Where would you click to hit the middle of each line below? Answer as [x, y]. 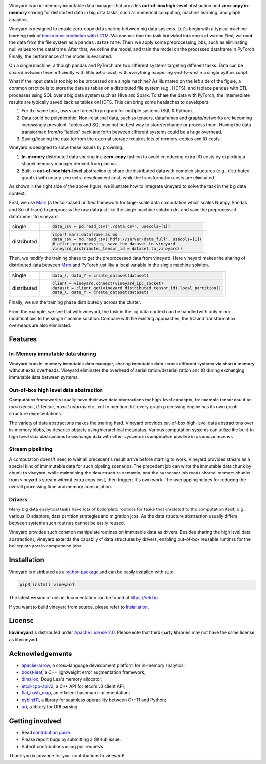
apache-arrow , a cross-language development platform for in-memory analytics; [103, 665]
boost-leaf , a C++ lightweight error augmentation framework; [83, 672]
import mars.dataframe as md [85, 234]
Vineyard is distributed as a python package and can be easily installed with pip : [91, 572]
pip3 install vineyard [47, 585]
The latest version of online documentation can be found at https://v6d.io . [84, 598]
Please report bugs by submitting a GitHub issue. [71, 739]
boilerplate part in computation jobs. [46, 546]
